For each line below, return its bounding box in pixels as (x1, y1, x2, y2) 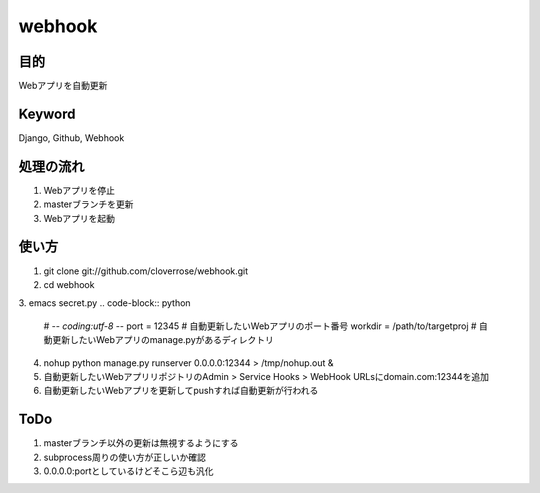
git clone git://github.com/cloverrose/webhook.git (43, 265, 249, 277)
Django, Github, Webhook (18, 131, 125, 144)
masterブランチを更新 (43, 198, 134, 210)
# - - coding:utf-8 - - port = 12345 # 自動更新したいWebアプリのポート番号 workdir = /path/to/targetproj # (43, 320, 477, 332)
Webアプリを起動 (43, 212, 115, 224)
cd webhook (43, 278, 95, 290)
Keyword (18, 105, 76, 122)
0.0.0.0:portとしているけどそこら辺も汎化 (43, 465, 214, 477)
